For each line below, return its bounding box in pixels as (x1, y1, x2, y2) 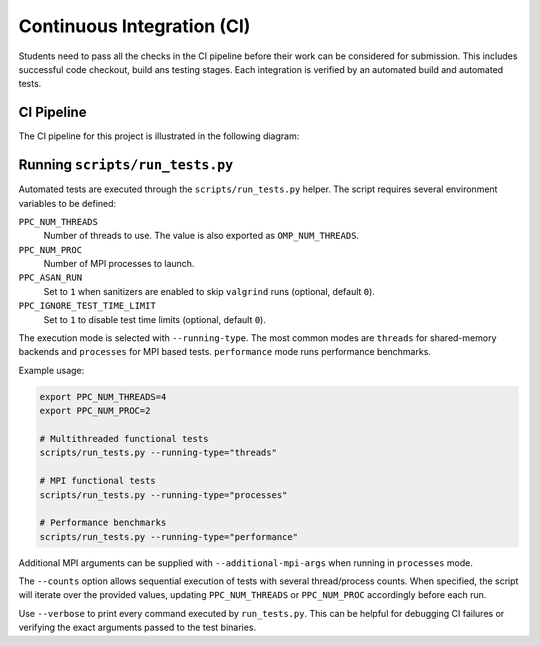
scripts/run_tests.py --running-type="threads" (39, 447, 277, 459)
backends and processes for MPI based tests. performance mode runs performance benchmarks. (18, 346, 432, 358)
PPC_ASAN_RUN (18, 272, 83, 284)
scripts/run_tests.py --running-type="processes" (39, 489, 288, 500)
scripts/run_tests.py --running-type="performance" (39, 531, 299, 542)
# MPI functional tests (39, 475, 157, 487)
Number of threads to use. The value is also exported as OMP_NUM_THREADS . (43, 230, 360, 242)
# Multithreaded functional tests (39, 433, 209, 444)
